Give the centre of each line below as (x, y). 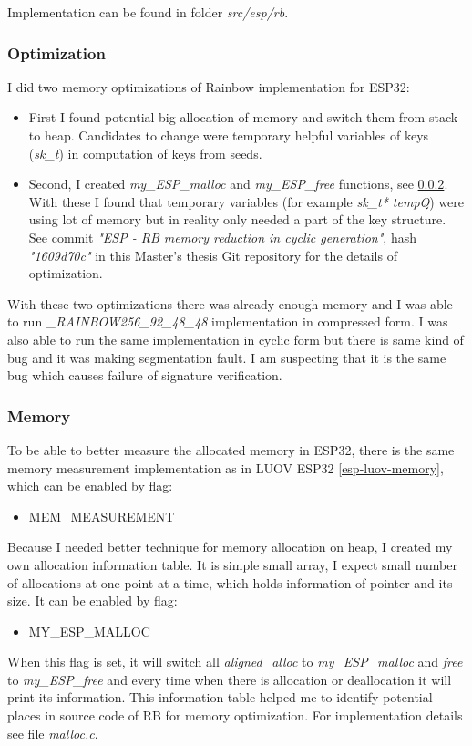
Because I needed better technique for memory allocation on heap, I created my (230, 547)
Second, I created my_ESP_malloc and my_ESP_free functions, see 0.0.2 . (238, 184)
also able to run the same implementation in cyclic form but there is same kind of (236, 339)
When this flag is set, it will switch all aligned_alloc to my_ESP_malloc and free (235, 662)
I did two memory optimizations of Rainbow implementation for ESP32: (209, 86)
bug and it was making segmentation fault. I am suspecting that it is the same (227, 357)
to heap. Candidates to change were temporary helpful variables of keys (229, 135)
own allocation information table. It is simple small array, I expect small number (232, 564)
